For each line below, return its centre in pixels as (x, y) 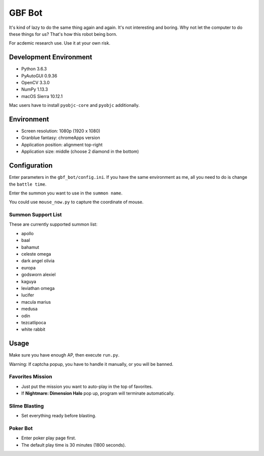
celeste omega (36, 254)
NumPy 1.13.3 (35, 89)
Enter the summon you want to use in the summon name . (66, 193)
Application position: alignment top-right (62, 144)
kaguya (29, 281)
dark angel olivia (38, 261)
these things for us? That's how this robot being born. (63, 34)
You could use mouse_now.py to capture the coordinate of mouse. (76, 202)
